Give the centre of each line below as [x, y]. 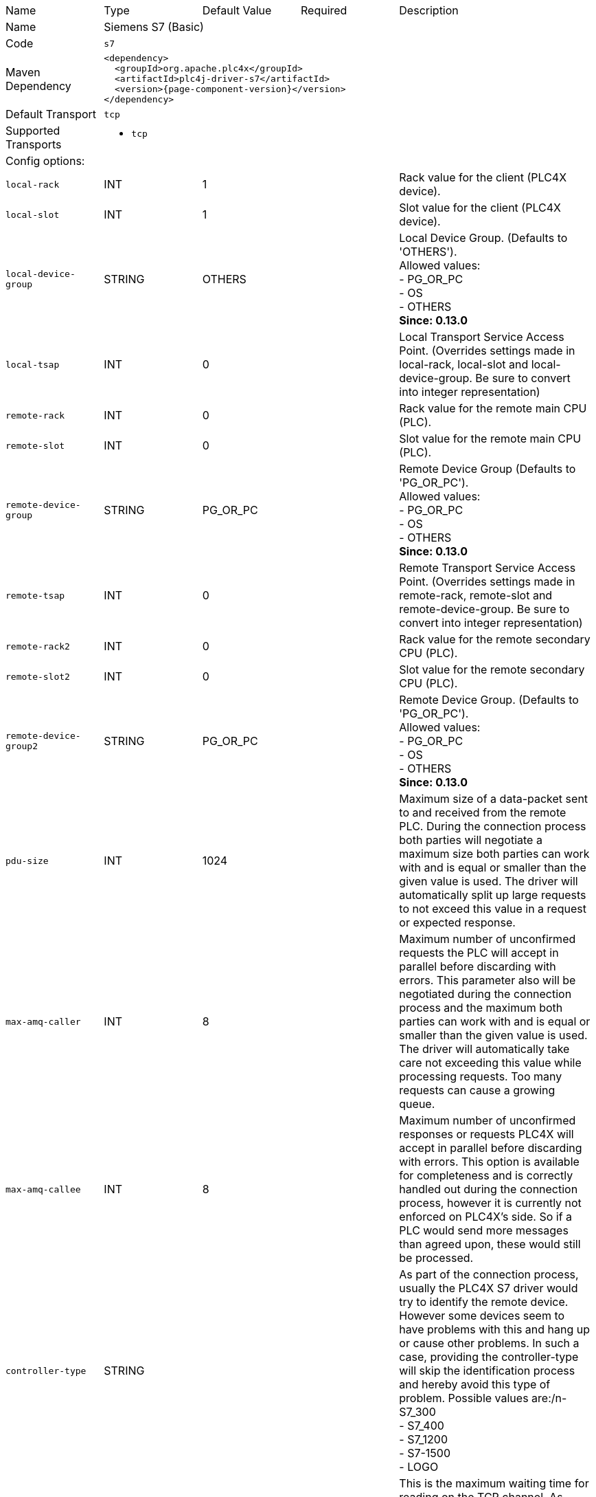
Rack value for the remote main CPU [493, 408]
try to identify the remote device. [484, 1302]
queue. [417, 1104]
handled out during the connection [489, 1189]
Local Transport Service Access [482, 337]
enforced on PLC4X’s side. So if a [486, 1217]
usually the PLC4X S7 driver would [489, 1288]
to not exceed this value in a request [493, 909]
